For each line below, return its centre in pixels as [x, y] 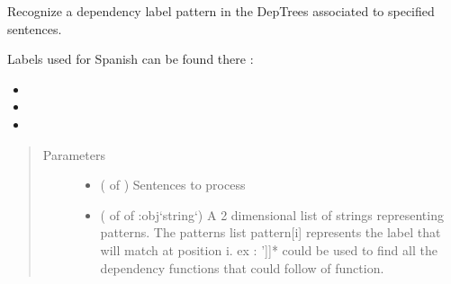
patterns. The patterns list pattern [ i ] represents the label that [271, 232]
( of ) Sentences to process [173, 185]
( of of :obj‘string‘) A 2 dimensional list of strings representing [272, 214]
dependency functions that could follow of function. [242, 267]
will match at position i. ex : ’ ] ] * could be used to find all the [269, 249]
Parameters [74, 154]
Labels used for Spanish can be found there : [131, 59]
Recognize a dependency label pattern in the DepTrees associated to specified [221, 11]
